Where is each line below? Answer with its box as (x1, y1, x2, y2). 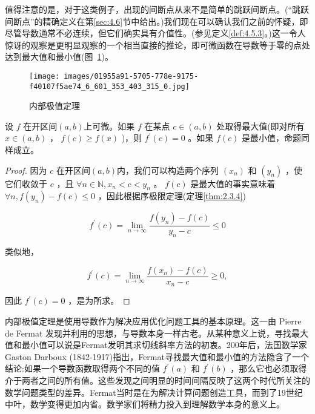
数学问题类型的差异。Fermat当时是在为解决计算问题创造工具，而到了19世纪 (5, 386, 303, 398)
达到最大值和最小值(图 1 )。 (5, 50, 113, 63)
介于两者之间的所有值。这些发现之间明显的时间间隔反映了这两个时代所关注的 (5, 373, 310, 386)
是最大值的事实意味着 (190, 177, 276, 189)
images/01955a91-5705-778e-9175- (64, 71, 199, 80)
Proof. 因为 (5, 163, 47, 176)
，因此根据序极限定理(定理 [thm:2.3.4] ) (98, 189, 246, 202)
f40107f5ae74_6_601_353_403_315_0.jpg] (29, 82, 190, 91)
